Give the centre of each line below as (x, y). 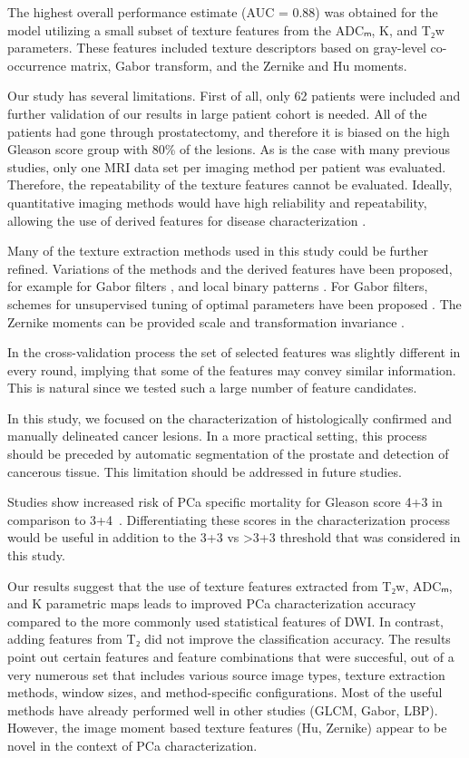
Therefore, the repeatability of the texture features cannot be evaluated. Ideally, (230, 185)
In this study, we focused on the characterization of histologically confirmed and (230, 418)
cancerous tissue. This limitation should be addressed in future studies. (205, 471)
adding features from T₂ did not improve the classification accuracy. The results (229, 639)
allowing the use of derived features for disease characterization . (187, 220)
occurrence (37, 65)
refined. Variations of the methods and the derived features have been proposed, (230, 268)
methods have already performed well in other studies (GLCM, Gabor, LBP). (223, 709)
